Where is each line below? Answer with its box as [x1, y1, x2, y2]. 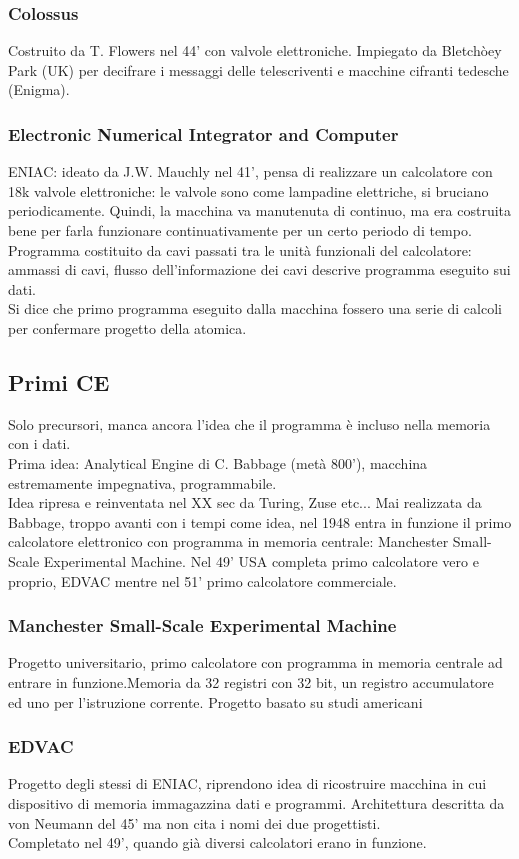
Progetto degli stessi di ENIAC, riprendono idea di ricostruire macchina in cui [8, 773, 487, 794]
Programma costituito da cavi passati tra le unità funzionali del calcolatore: [8, 239, 472, 260]
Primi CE [8, 366, 110, 397]
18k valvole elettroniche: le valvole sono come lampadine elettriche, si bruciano [8, 180, 489, 201]
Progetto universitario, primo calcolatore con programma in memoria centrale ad [8, 652, 503, 673]
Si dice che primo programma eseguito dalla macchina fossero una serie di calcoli [8, 298, 502, 319]
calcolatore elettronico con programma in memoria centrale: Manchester [8, 531, 449, 552]
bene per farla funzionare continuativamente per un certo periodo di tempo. [8, 220, 472, 240]
